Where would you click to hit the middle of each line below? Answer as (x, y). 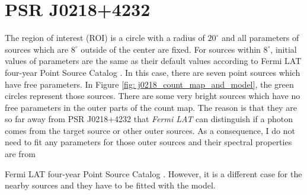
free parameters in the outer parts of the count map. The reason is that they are (151, 107)
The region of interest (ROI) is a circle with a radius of (105, 38)
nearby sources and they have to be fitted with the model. (110, 185)
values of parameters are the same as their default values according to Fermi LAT (153, 61)
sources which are (37, 49)
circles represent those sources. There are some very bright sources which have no (153, 96)
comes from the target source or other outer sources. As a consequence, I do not (150, 130)
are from (20, 154)
